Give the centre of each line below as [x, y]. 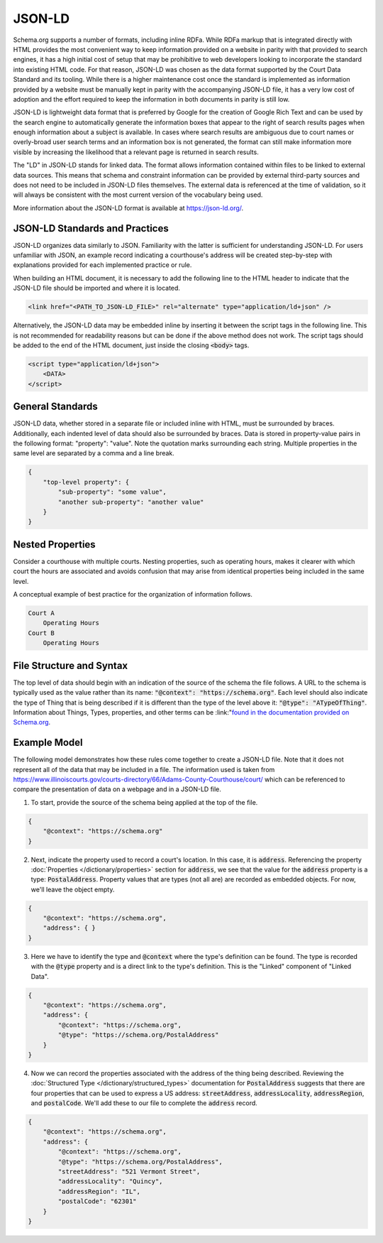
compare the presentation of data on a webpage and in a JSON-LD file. [117, 789]
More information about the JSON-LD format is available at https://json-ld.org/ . [128, 208]
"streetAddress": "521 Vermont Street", [129, 1172]
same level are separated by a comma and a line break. [94, 453]
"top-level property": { [86, 482]
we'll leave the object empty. [73, 889]
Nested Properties [54, 544]
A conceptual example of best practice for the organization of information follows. [133, 595]
